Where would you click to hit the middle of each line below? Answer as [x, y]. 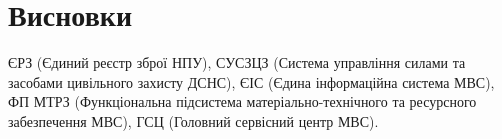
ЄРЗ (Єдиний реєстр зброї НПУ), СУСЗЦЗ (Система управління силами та [237, 62]
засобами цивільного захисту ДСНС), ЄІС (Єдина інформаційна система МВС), [251, 81]
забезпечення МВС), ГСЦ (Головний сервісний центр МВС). [193, 120]
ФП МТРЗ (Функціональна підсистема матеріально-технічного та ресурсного [242, 101]
